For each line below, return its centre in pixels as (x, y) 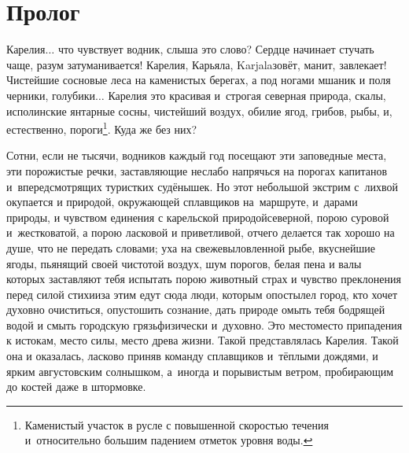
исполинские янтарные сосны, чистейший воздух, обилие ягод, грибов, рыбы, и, (199, 110)
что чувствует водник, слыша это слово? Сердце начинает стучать (216, 49)
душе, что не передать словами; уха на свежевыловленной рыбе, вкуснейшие (191, 247)
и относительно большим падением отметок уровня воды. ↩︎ (169, 440)
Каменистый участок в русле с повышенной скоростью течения (177, 424)
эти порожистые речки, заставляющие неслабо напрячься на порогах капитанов (197, 170)
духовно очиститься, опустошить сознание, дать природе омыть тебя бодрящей (196, 309)
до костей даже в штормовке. (76, 387)
